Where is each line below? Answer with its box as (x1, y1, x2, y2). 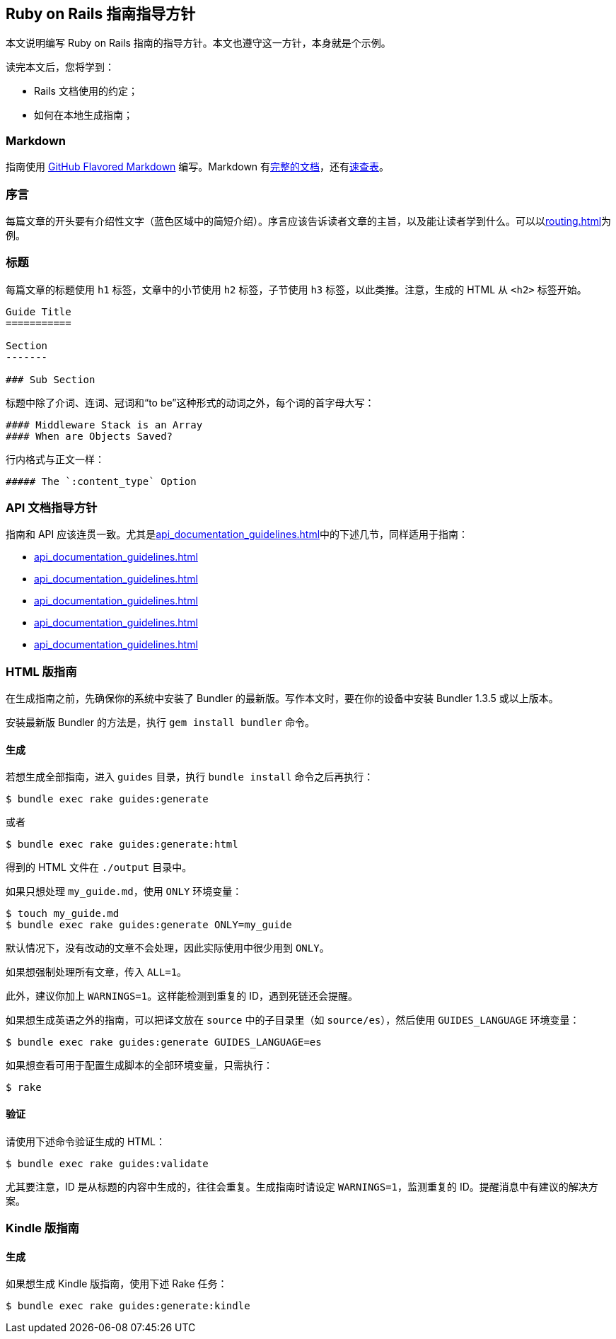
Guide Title (6, 305, 71, 317)
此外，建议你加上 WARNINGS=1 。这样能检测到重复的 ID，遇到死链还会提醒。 (6, 990, 359, 1002)
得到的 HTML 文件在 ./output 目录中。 (6, 861, 192, 874)
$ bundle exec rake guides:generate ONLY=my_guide (6, 919, 292, 931)
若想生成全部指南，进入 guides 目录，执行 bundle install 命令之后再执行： (6, 771, 374, 783)
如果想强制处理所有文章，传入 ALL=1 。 (6, 966, 187, 978)
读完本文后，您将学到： (6, 61, 115, 74)
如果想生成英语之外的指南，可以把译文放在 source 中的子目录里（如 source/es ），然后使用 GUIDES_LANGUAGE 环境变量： (6, 1014, 580, 1027)
